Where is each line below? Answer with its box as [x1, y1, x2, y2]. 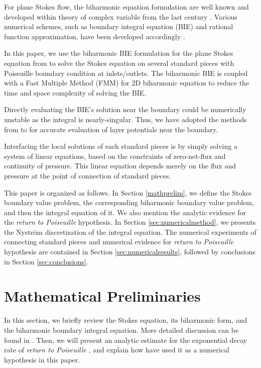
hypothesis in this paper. [4, 354, 80, 364]
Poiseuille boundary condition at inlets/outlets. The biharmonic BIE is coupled [4, 67, 248, 78]
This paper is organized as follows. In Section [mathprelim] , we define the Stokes [4, 187, 252, 198]
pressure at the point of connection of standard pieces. [4, 170, 171, 180]
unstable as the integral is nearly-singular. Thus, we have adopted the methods [4, 114, 247, 124]
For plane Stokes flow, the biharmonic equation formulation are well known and [4, 2, 249, 12]
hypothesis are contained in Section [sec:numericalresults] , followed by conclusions [4, 246, 255, 257]
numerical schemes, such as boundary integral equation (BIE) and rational [4, 21, 233, 32]
